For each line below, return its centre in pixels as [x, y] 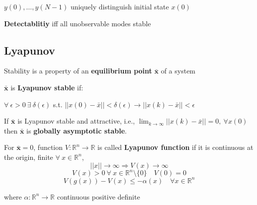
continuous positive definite [98, 196]
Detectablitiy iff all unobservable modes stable [78, 23]
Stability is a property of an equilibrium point [78, 71]
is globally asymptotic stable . [77, 130]
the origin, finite [29, 157]
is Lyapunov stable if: [47, 87]
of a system [178, 71]
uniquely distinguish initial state [120, 6]
